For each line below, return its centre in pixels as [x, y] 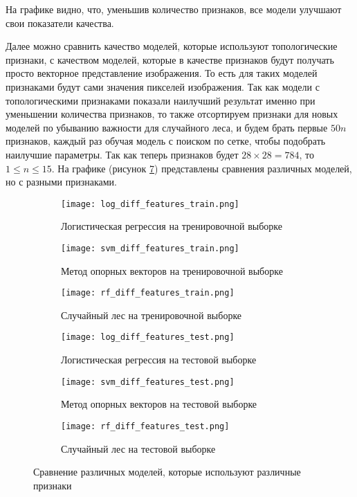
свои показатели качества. [60, 22]
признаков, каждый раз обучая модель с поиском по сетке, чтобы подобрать [166, 141]
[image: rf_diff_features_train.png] [148, 293]
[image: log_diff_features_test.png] [148, 337]
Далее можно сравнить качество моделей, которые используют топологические [172, 46]
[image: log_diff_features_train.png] [150, 204]
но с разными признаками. [61, 182]
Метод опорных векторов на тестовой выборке [159, 404]
